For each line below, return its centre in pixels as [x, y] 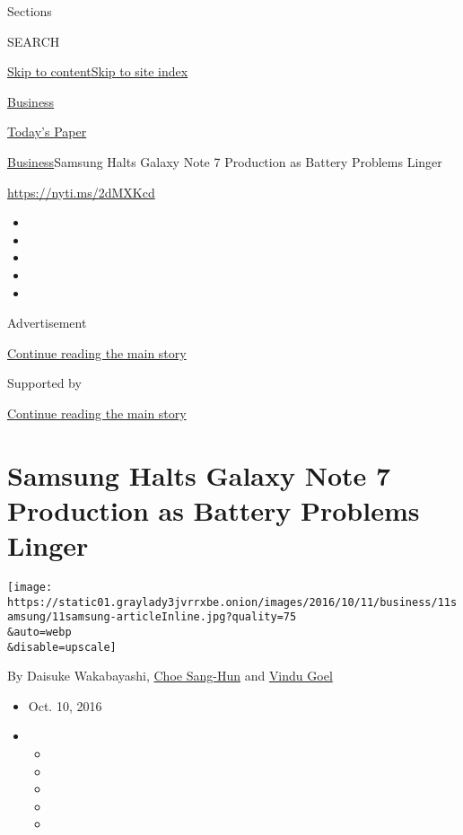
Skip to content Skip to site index [98, 71]
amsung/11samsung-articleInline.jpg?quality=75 [152, 617]
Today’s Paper [47, 132]
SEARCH [34, 41]
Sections [30, 11]
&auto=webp [39, 632]
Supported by [44, 383]
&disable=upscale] [62, 647]
